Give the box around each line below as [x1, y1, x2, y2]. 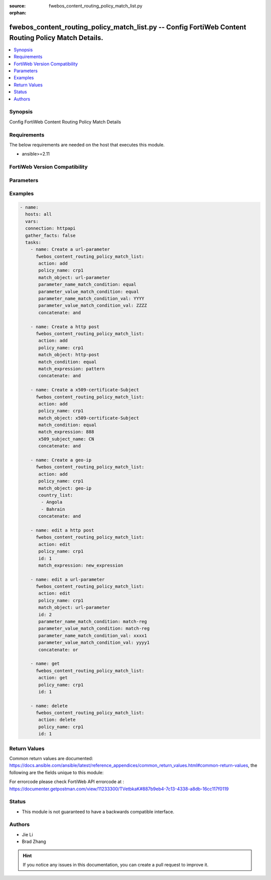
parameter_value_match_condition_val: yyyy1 [38, 640, 150, 646]
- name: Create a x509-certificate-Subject [30, 387, 139, 393]
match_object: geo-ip [38, 485, 92, 491]
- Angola [41, 499, 63, 505]
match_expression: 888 [38, 429, 94, 435]
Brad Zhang [22, 838, 46, 845]
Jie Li [22, 831, 33, 837]
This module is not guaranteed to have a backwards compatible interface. [22, 808, 175, 815]
